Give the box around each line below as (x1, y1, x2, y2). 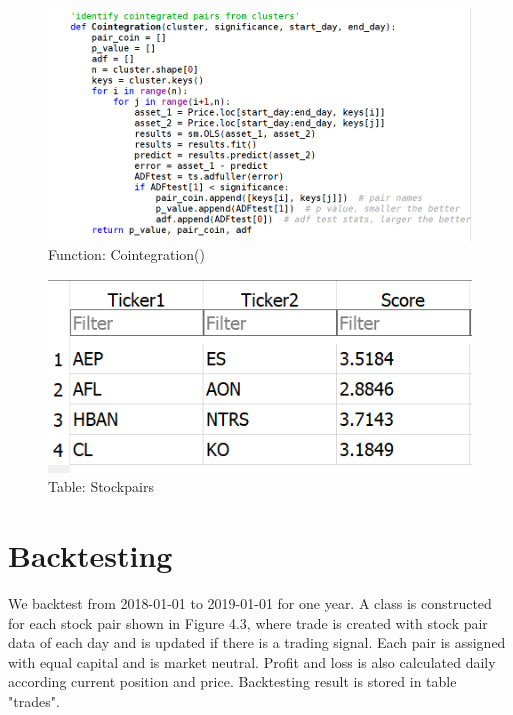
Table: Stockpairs (48, 476, 154, 497)
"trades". (8, 690, 60, 711)
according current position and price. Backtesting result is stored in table (8, 671, 457, 692)
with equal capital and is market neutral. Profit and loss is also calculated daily (8, 651, 496, 672)
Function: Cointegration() (48, 244, 205, 265)
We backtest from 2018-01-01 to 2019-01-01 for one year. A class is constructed (8, 592, 492, 613)
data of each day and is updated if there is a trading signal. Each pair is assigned (8, 632, 506, 653)
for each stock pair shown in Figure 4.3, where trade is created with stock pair (8, 612, 488, 633)
